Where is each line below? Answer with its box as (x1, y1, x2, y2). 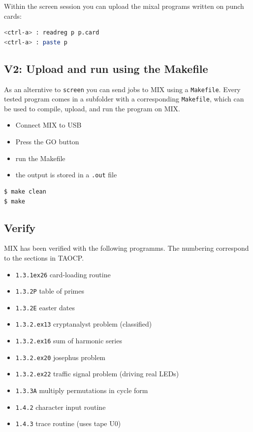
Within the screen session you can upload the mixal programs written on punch (4, 1, 244, 11)
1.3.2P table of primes (15, 286, 84, 296)
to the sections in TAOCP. (4, 252, 84, 263)
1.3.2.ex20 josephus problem (15, 352, 106, 362)
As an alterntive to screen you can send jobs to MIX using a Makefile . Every (4, 84, 241, 94)
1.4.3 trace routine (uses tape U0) (15, 418, 121, 429)
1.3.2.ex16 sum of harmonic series (15, 335, 122, 346)
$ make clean (4, 188, 46, 195)
